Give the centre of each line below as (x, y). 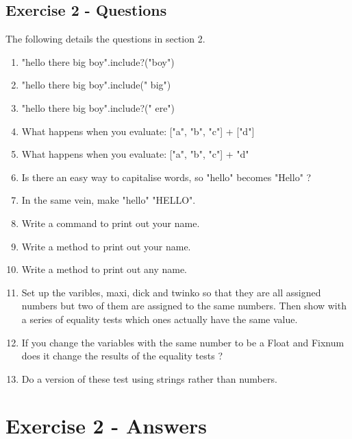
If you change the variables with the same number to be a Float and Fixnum (183, 342)
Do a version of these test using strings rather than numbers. (149, 378)
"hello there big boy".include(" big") (96, 85)
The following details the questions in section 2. (105, 39)
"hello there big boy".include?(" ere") (98, 107)
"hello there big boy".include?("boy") (98, 61)
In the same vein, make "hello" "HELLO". (109, 200)
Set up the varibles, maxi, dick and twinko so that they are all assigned (171, 292)
